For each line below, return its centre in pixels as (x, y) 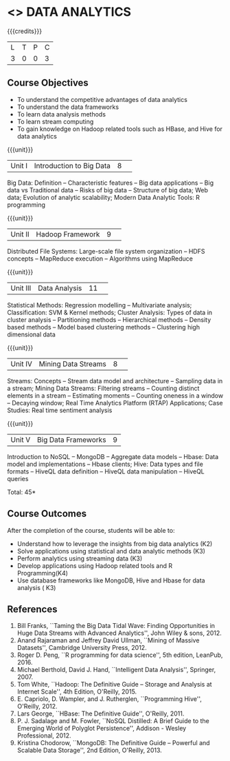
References (32, 609)
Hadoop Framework (68, 234)
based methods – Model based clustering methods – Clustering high (104, 327)
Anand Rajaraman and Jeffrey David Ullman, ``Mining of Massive (108, 640)
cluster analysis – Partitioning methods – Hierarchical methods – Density (109, 319)
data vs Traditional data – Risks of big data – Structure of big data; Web (107, 190)
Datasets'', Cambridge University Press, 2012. (82, 648)
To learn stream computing (55, 121)
